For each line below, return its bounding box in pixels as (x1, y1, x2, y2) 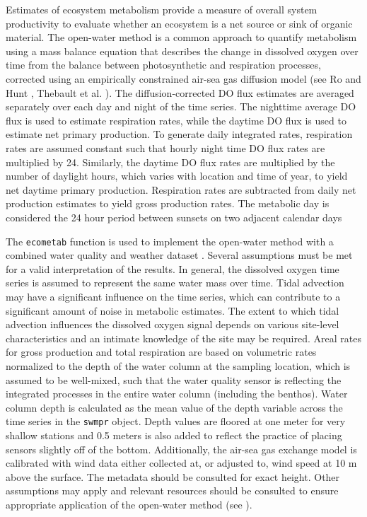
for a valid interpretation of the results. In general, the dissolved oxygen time (6, 261, 339, 276)
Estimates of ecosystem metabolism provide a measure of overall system (6, 2, 318, 16)
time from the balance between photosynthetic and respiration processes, (6, 57, 321, 72)
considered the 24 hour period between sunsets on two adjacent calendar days (6, 209, 342, 224)
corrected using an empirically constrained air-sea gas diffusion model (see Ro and (6, 71, 361, 86)
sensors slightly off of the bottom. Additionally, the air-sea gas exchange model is (6, 441, 357, 456)
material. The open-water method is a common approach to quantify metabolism (6, 30, 357, 45)
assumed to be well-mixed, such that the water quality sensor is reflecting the (6, 372, 342, 387)
